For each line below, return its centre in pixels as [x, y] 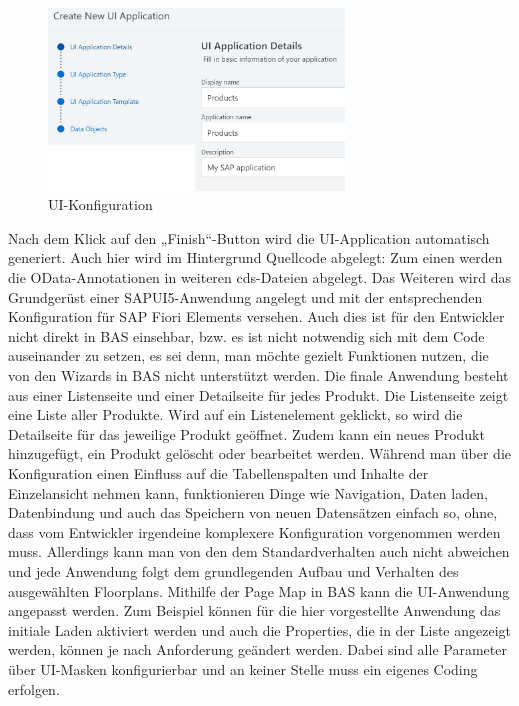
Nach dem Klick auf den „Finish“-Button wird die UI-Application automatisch [249, 237]
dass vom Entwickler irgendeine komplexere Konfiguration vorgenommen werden [254, 531]
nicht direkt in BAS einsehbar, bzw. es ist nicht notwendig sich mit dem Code [246, 335]
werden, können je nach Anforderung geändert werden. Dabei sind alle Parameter [257, 649]
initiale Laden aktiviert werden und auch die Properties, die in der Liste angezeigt [260, 629]
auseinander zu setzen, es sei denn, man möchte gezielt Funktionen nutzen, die [248, 355]
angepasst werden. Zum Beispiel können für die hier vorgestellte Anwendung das [254, 610]
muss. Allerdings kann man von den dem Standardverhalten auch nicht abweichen [259, 551]
